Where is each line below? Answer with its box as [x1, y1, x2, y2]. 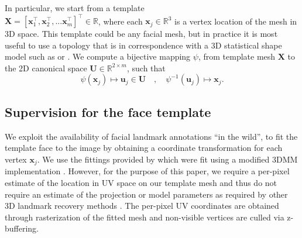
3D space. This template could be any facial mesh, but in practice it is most [5, 27, 278, 40]
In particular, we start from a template [5, 2, 145, 13]
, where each [98, 15, 143, 27]
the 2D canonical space [5, 61, 87, 74]
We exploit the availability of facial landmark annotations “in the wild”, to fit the [5, 130, 298, 142]
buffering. [5, 222, 39, 234]
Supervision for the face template [5, 102, 211, 120]
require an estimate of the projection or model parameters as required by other [5, 188, 288, 200]
